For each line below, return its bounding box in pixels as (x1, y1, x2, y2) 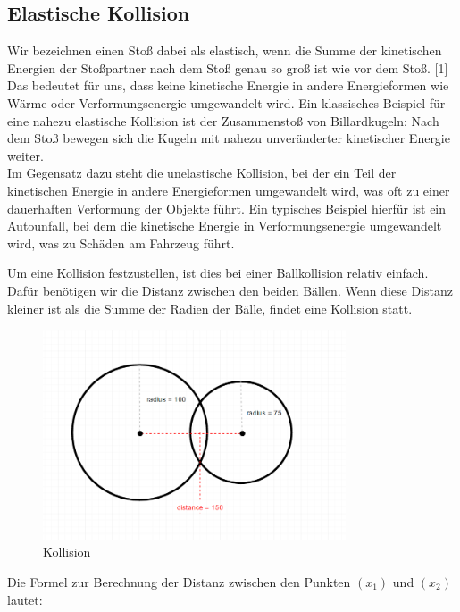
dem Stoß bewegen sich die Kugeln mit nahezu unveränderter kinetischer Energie (7, 129, 450, 147)
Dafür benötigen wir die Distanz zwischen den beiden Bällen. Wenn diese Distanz (7, 281, 453, 299)
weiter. (7, 146, 44, 164)
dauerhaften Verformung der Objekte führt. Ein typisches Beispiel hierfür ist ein (7, 198, 447, 217)
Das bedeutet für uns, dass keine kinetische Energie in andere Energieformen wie (7, 76, 449, 95)
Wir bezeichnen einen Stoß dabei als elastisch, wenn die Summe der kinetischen (7, 41, 442, 60)
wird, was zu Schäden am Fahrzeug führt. (7, 233, 235, 252)
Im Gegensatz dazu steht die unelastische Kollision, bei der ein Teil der (7, 163, 397, 182)
